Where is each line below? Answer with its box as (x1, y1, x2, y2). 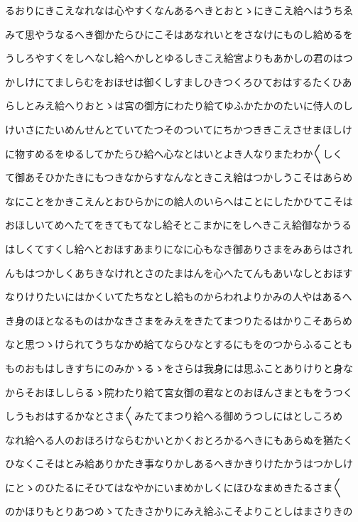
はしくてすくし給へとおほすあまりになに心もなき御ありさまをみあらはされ (5, 241, 352, 256)
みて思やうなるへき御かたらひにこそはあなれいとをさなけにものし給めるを (5, 26, 353, 41)
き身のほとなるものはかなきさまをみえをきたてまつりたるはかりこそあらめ (5, 312, 352, 327)
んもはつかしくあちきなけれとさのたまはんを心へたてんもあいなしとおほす (5, 265, 353, 280)
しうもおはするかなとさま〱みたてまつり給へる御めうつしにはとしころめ (5, 408, 343, 423)
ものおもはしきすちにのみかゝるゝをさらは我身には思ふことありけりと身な (5, 360, 353, 375)
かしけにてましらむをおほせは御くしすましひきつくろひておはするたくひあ (5, 74, 352, 89)
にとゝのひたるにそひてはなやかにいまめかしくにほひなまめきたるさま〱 (5, 479, 343, 494)
